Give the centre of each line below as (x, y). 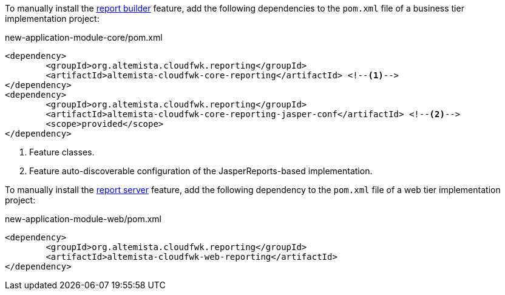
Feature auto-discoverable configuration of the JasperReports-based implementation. (201, 171)
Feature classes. (62, 152)
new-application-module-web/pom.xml (83, 219)
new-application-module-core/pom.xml (84, 37)
